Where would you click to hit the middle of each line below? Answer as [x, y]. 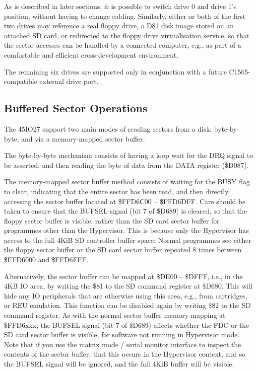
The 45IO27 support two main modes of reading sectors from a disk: [108, 128]
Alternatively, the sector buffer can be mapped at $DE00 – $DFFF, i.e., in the [123, 276]
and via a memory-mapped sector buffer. [83, 138]
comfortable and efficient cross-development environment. [91, 54]
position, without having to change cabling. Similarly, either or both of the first [125, 16]
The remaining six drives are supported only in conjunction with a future [115, 71]
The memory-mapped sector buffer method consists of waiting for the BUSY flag [127, 182]
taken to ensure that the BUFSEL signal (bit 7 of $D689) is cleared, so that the [126, 211]
